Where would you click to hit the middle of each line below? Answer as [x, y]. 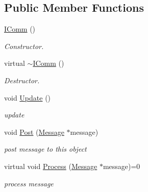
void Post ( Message [34, 131]
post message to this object [45, 149]
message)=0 [121, 166]
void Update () [28, 97]
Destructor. [22, 80]
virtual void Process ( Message [51, 166]
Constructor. [24, 46]
